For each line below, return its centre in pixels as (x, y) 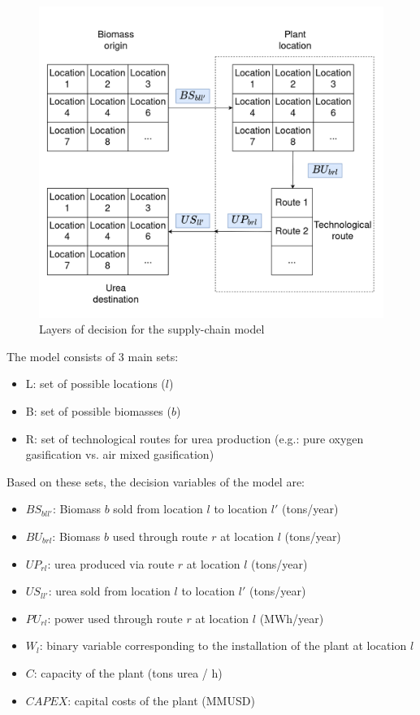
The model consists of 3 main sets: (93, 356)
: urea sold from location (109, 591)
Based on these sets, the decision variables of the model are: (156, 481)
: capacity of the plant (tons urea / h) (128, 672)
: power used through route (115, 618)
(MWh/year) (292, 618)
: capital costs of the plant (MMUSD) (161, 700)
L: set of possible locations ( (95, 384)
